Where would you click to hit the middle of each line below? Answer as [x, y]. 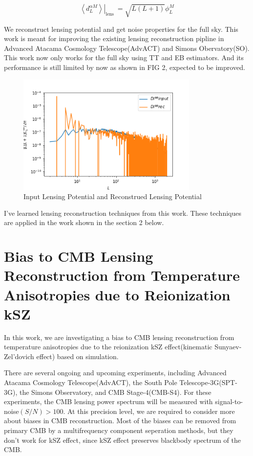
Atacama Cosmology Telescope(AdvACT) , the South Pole [91, 382]
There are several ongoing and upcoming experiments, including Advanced [115, 373]
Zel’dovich [19, 356]
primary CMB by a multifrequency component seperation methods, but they [119, 430]
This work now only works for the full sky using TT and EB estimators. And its [124, 57]
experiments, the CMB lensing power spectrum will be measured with [108, 401]
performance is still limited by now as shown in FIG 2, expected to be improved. [125, 67]
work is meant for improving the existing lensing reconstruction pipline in [114, 38]
